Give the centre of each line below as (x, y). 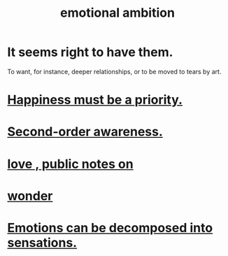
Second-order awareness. (85, 132)
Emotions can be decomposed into (110, 228)
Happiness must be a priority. (95, 100)
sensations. (42, 242)
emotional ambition (117, 13)
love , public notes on (71, 164)
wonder (30, 195)
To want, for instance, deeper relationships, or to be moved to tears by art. (114, 71)
